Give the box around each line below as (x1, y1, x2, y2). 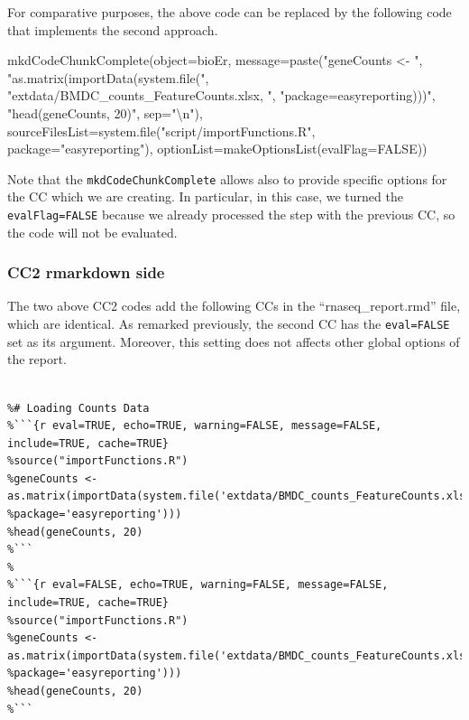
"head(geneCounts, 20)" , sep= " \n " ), (7, 103, 203, 122)
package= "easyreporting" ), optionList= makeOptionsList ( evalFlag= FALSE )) (7, 139, 428, 158)
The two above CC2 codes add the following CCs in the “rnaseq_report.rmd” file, (7, 296, 461, 315)
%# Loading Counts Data (7, 401, 150, 415)
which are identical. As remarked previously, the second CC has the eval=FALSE (7, 314, 450, 333)
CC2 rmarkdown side (7, 261, 165, 284)
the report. (7, 350, 67, 369)
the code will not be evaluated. (7, 222, 178, 241)
